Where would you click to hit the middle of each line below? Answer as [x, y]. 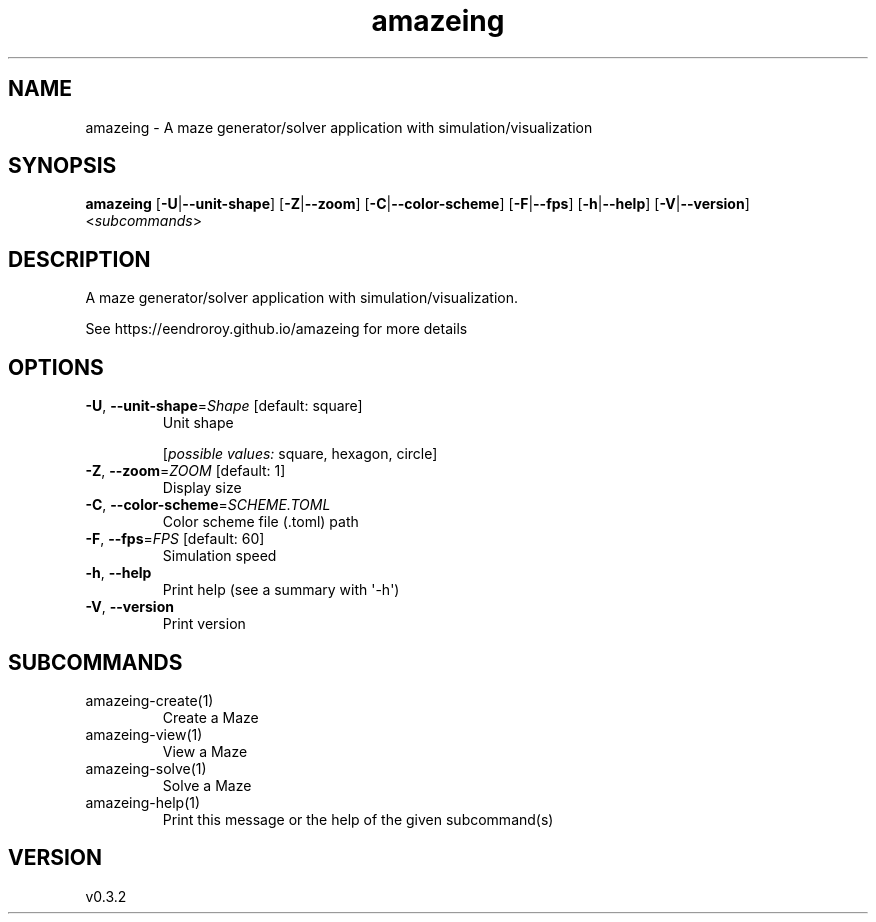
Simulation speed [219, 556]
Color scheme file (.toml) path [260, 522]
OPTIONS [56, 367]
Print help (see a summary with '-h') [281, 590]
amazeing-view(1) [144, 734]
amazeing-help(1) [143, 802]
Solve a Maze [207, 785]
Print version [204, 624]
